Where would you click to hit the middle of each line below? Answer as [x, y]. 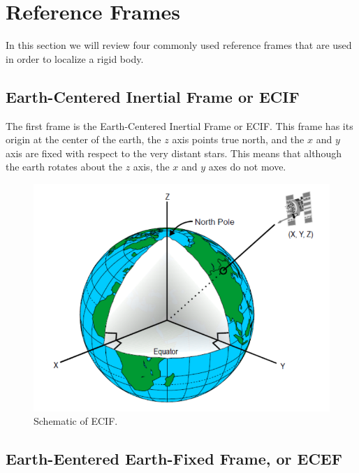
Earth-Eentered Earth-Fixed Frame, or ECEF [174, 459]
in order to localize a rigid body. [75, 58]
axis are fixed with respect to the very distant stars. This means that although [174, 153]
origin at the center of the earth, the [83, 139]
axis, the [151, 167]
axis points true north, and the [238, 139]
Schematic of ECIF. [76, 421]
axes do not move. [247, 167]
